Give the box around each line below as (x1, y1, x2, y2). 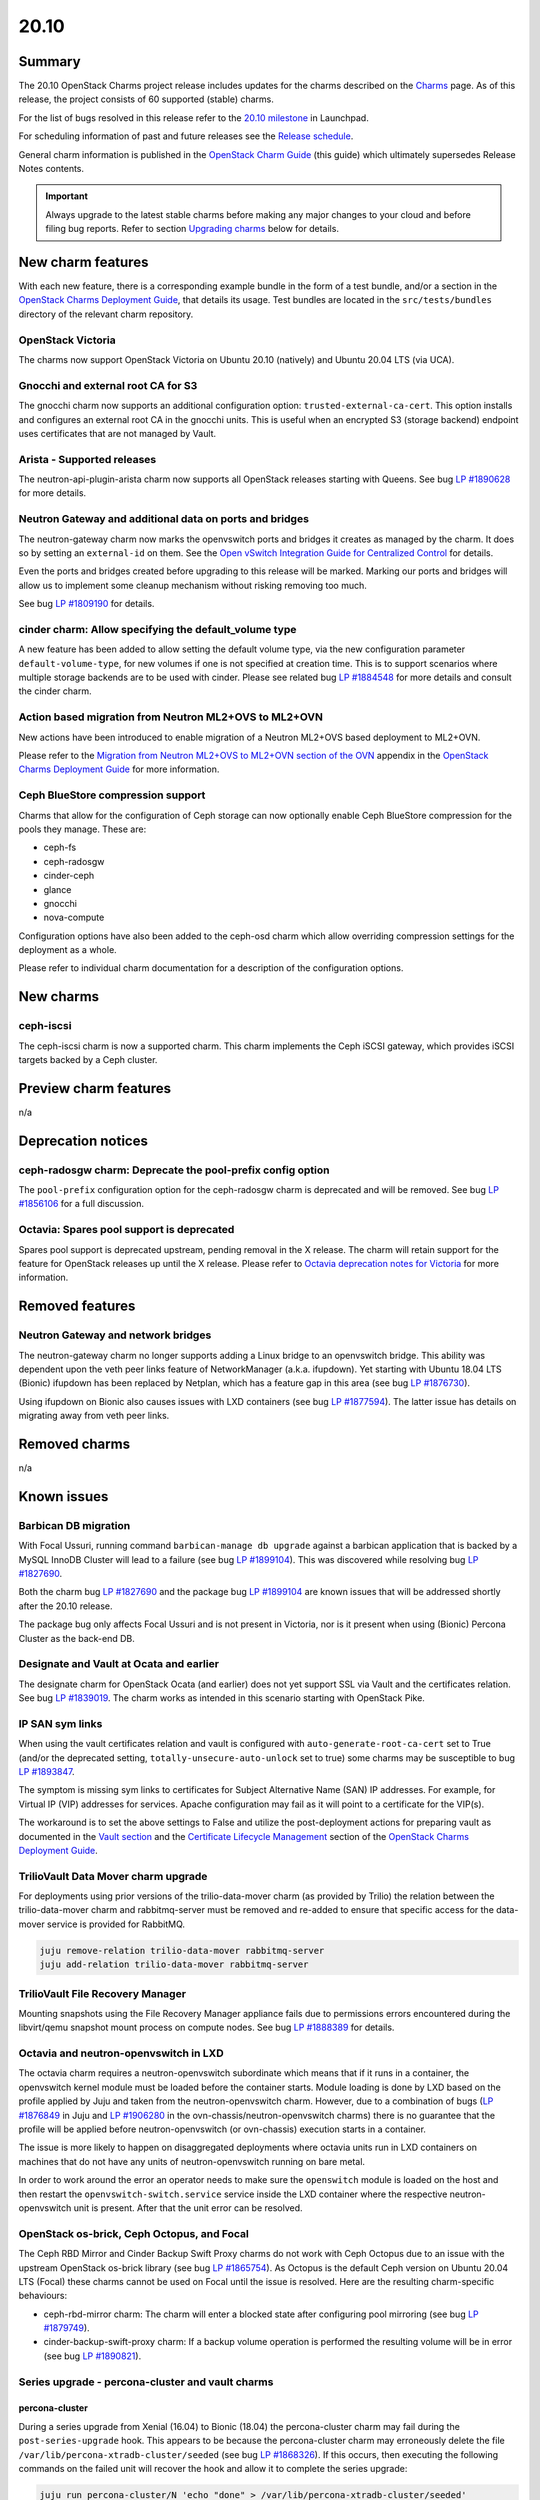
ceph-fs (43, 841, 77, 854)
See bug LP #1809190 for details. (18, 598, 155, 610)
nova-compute (43, 911, 105, 924)
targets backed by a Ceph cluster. (18, 1054, 158, 1065)
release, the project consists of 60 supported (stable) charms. (18, 93, 275, 105)
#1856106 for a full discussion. (18, 1198, 145, 1210)
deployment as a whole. (18, 944, 117, 956)
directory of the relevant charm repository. (18, 308, 194, 320)
